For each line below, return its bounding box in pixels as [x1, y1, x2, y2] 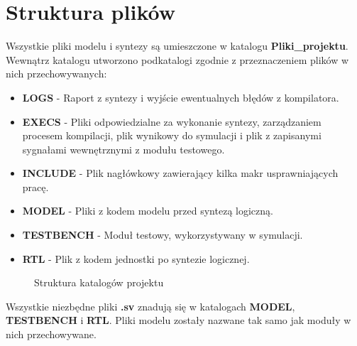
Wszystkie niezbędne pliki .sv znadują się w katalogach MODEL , [6, 298, 295, 313]
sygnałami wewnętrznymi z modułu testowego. [22, 141, 225, 156]
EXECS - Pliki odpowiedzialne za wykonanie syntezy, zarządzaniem [22, 114, 322, 129]
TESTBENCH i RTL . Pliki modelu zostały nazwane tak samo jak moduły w [6, 313, 351, 328]
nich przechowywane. [6, 327, 97, 342]
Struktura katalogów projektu [34, 275, 164, 290]
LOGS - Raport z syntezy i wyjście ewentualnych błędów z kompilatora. [22, 90, 339, 104]
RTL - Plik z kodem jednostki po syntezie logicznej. [22, 251, 250, 266]
